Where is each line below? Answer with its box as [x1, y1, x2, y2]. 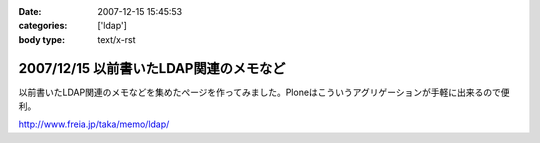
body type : [18, 33, 65, 45]
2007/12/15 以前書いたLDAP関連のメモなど [18, 60, 286, 77]
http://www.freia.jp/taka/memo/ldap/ [18, 118, 170, 130]
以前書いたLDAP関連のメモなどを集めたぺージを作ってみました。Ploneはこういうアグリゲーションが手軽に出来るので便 [18, 86, 510, 98]
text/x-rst [97, 33, 136, 45]
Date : [18, 6, 42, 17]
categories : [18, 20, 68, 32]
